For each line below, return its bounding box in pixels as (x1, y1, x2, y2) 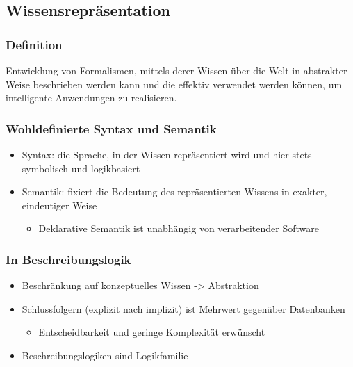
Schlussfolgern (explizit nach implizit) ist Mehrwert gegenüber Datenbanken (22, 301, 345, 316)
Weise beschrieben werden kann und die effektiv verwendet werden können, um (6, 76, 343, 91)
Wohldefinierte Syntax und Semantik (6, 120, 217, 137)
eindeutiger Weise (22, 197, 97, 212)
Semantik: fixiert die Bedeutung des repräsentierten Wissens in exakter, (22, 184, 327, 199)
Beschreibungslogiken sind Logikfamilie (22, 348, 188, 362)
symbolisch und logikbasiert (22, 161, 140, 175)
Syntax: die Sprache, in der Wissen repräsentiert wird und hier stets (22, 147, 312, 161)
